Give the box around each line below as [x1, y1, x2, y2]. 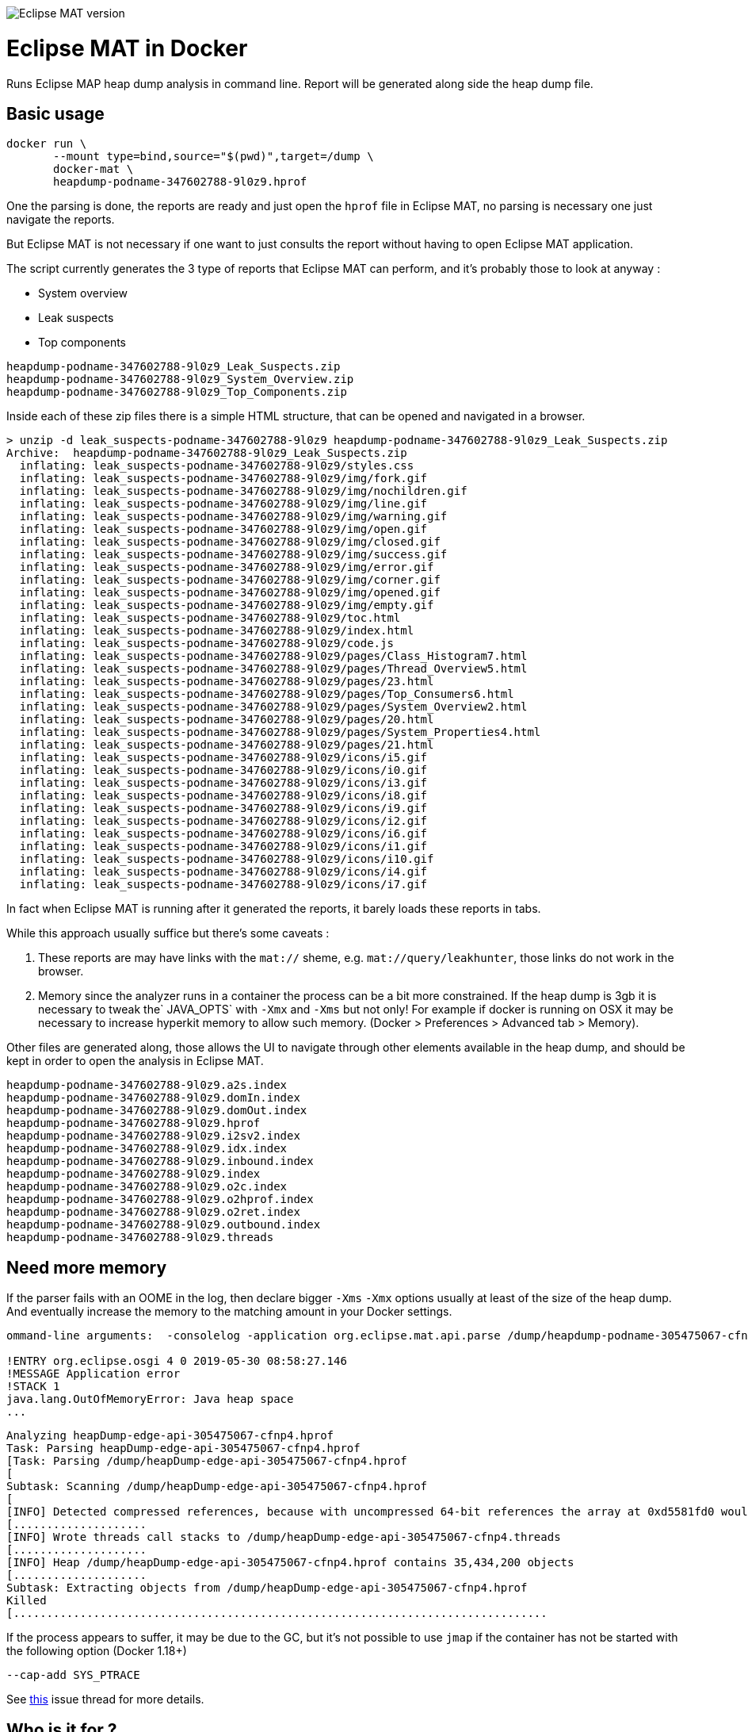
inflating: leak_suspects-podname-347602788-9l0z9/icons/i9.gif [19, 802, 428, 815]
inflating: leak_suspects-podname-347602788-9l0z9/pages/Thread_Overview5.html [19, 662, 528, 676]
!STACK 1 [6, 1380, 60, 1393]
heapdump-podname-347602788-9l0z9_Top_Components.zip [6, 385, 347, 399]
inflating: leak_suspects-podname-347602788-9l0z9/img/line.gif [19, 497, 428, 511]
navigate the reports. [6, 213, 115, 227]
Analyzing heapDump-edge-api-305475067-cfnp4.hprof [6, 1429, 334, 1443]
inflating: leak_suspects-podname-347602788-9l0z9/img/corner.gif [19, 573, 441, 587]
